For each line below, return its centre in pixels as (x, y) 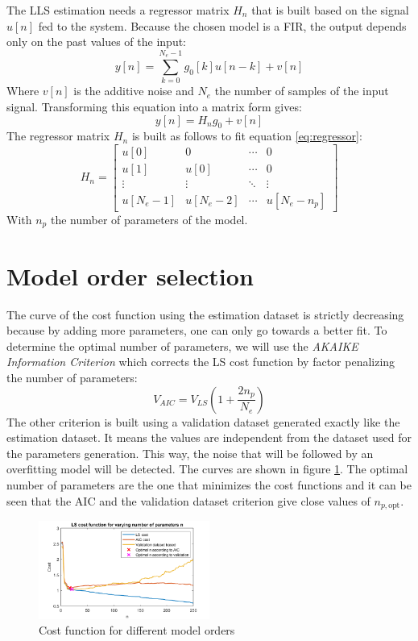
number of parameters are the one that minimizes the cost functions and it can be (209, 484)
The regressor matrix (58, 136)
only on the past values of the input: (97, 42)
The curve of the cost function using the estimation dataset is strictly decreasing (205, 314)
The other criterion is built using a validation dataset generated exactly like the (203, 421)
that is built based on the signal (330, 10)
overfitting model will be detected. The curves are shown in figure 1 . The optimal (207, 469)
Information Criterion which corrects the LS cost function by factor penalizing (201, 362)
